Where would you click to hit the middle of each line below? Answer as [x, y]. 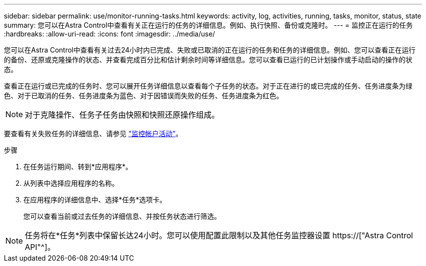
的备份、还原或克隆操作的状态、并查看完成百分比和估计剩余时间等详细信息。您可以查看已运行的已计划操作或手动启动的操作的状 [208, 60]
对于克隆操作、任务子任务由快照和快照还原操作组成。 [122, 115]
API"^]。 [40, 247]
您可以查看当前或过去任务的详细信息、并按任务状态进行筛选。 [122, 216]
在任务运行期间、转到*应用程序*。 [78, 167]
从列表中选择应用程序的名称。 [71, 183]
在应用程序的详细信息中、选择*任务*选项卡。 [95, 200]
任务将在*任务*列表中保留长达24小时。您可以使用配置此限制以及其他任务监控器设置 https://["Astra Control [219, 235]
